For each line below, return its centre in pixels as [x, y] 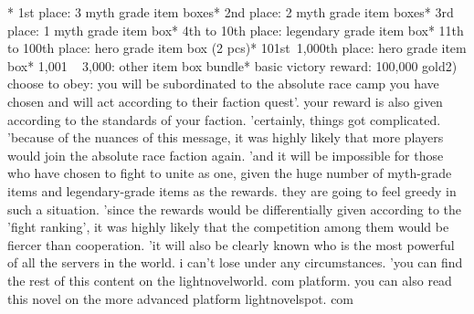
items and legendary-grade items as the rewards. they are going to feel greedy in [232, 190]
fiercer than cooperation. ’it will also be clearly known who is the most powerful [231, 244]
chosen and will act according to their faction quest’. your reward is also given [225, 101]
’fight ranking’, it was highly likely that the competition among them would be [228, 227]
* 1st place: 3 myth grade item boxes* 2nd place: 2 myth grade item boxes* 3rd [231, 12]
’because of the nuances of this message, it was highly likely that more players [226, 137]
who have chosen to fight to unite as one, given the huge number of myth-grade [230, 173]
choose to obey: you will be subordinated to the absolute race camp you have [223, 84]
